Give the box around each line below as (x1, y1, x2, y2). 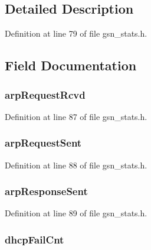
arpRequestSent (5, 135, 82, 150)
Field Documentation (5, 56, 137, 74)
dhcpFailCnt (5, 232, 64, 246)
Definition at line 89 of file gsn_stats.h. (5, 207, 147, 219)
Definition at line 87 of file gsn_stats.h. (5, 110, 147, 122)
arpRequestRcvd (5, 87, 86, 102)
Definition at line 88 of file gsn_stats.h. (5, 158, 147, 171)
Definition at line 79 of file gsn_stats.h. (5, 27, 147, 40)
